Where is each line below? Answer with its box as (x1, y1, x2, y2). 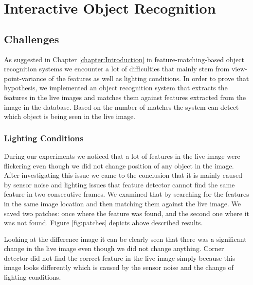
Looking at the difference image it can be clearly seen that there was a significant (4, 234, 247, 244)
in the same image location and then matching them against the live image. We (4, 198, 241, 208)
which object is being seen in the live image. (4, 111, 136, 121)
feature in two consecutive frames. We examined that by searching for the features (4, 189, 249, 199)
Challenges (4, 31, 59, 46)
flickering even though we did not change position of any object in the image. (4, 160, 234, 170)
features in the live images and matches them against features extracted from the (4, 92, 246, 102)
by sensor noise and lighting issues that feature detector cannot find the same (4, 179, 235, 189)
